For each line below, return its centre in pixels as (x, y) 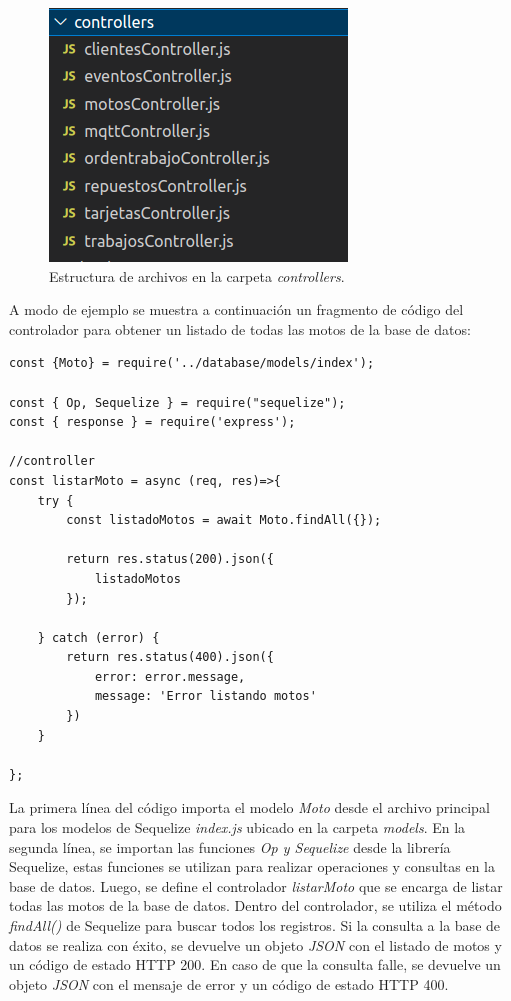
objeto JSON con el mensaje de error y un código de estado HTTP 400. (229, 983)
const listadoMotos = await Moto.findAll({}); (224, 520)
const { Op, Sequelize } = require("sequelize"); (177, 402)
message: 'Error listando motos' (205, 696)
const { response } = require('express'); (152, 422)
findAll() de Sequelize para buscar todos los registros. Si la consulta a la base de (255, 925)
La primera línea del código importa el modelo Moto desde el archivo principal (249, 807)
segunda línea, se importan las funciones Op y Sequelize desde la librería (230, 846)
